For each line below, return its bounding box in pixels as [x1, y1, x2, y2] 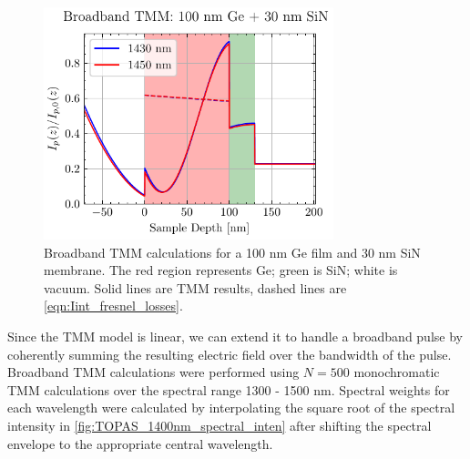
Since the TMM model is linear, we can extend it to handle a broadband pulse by [7, 326, 463, 345]
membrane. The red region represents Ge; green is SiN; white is [44, 260, 398, 280]
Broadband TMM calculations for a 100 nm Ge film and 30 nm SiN [44, 242, 421, 261]
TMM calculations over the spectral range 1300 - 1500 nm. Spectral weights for [7, 380, 450, 399]
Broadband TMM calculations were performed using [7, 362, 300, 382]
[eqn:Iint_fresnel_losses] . [44, 296, 183, 315]
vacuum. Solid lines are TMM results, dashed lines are [44, 278, 347, 297]
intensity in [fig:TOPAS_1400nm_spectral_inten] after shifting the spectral [7, 415, 432, 434]
